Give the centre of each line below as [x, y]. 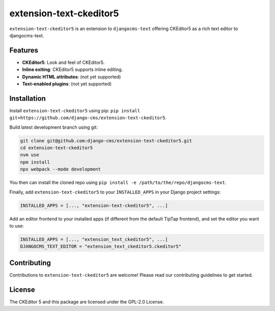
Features [24, 50]
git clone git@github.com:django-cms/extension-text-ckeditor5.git [106, 141]
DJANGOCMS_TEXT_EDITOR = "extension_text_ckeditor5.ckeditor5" [101, 247]
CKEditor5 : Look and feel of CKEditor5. [63, 62]
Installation [28, 98]
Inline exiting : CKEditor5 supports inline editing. [73, 69]
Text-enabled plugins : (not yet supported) [67, 84]
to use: [17, 226]
